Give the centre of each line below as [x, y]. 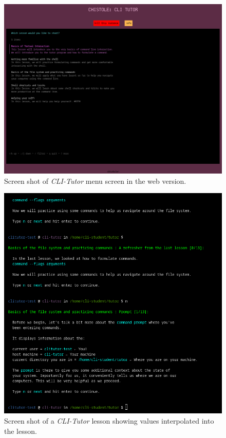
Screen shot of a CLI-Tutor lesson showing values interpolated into [109, 420]
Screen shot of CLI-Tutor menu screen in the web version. [95, 180]
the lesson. [21, 431]
